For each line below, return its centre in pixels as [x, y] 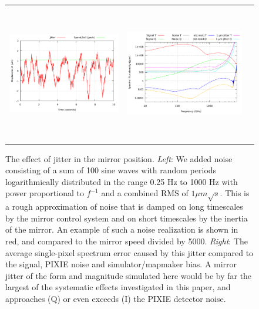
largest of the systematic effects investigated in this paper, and [118, 287]
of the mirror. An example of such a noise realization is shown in [122, 229]
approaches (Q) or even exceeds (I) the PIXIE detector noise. [116, 298]
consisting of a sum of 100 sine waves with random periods [111, 170]
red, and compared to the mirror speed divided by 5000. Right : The [127, 241]
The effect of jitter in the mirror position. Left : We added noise [119, 158]
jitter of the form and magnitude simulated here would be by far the [129, 275]
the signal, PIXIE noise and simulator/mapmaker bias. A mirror [121, 264]
